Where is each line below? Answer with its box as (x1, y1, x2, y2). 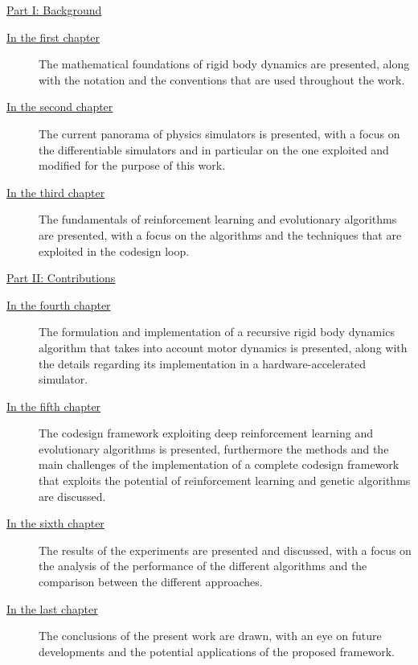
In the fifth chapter (6, 397, 101, 414)
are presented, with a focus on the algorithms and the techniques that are (39, 226, 402, 243)
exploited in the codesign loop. (39, 242, 190, 259)
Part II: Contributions (6, 269, 116, 286)
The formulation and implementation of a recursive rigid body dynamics (39, 323, 395, 340)
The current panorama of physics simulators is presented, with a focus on (39, 125, 400, 142)
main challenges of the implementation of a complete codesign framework (39, 456, 400, 473)
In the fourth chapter (6, 296, 111, 313)
